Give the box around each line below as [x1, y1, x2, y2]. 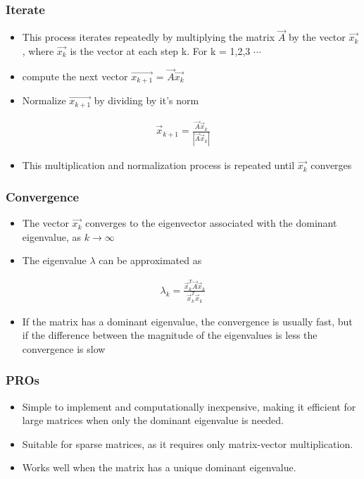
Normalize [22, 93, 66, 108]
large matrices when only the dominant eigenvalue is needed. [22, 413, 284, 428]
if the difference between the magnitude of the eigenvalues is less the [22, 328, 318, 342]
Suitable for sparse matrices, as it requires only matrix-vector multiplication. [22, 436, 353, 451]
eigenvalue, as [22, 229, 82, 244]
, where [22, 44, 54, 58]
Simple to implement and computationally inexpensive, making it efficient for [22, 399, 356, 413]
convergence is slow [22, 341, 106, 356]
